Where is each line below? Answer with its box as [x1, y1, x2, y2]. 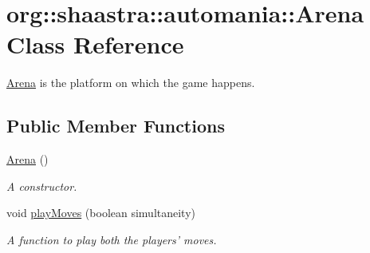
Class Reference [6, 28, 184, 61]
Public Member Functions [6, 113, 225, 138]
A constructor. [6, 177, 77, 194]
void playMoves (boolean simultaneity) [6, 204, 196, 221]
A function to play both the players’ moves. [6, 231, 217, 247]
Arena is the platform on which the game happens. [6, 74, 255, 91]
